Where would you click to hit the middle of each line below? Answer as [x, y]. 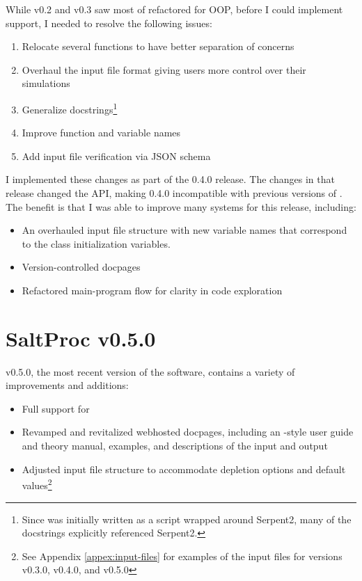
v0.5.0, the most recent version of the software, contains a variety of [150, 371]
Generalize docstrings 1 [70, 108]
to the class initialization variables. [96, 243]
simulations [46, 83]
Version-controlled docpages [81, 267]
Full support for [56, 408]
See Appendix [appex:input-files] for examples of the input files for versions [182, 556]
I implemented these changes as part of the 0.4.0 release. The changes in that [170, 179]
